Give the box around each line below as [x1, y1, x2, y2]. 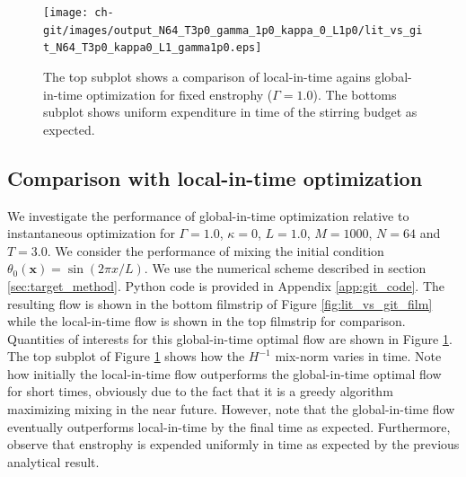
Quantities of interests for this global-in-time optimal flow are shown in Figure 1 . [7, 329, 453, 348]
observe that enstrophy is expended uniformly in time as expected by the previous [7, 435, 460, 454]
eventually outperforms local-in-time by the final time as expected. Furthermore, [7, 417, 451, 436]
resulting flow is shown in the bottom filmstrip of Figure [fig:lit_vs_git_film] [7, 294, 433, 313]
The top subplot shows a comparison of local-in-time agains [43, 66, 371, 85]
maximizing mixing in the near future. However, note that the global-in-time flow [7, 400, 455, 419]
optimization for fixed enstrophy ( [86, 84, 273, 103]
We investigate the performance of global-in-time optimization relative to [7, 206, 409, 225]
